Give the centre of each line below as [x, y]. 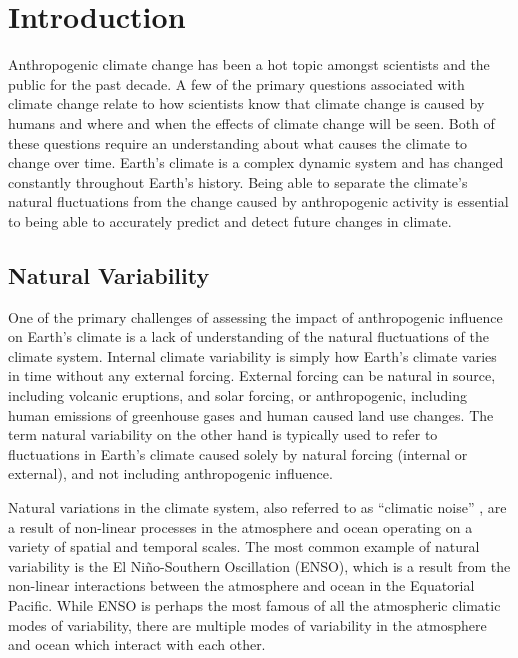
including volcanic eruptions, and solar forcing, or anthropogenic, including [237, 395]
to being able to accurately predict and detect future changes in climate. [230, 220]
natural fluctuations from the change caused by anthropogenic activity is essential [258, 201]
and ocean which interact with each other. [137, 644]
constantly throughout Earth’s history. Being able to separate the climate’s [238, 181]
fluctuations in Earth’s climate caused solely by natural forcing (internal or [238, 453]
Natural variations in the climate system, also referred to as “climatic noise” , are [257, 507]
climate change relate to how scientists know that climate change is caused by [246, 103]
